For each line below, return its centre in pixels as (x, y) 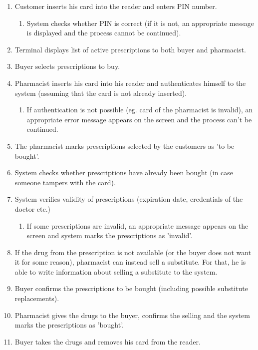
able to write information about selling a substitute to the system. (116, 271)
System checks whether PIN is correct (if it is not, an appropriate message (140, 23)
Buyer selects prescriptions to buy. (67, 66)
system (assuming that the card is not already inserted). (101, 93)
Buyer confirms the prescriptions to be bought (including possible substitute (131, 288)
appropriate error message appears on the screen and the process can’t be (139, 119)
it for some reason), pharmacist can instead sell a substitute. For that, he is (130, 262)
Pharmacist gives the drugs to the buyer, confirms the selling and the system (132, 315)
